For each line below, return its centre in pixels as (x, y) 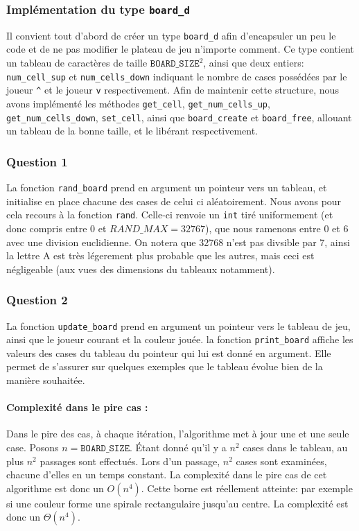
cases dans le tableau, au (295, 447)
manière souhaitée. (46, 380)
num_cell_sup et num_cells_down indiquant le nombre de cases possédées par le (177, 76)
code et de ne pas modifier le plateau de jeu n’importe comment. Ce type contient (180, 49)
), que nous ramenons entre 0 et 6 (277, 228)
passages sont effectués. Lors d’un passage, (130, 461)
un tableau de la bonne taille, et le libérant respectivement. (132, 131)
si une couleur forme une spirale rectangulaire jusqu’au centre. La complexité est (177, 503)
